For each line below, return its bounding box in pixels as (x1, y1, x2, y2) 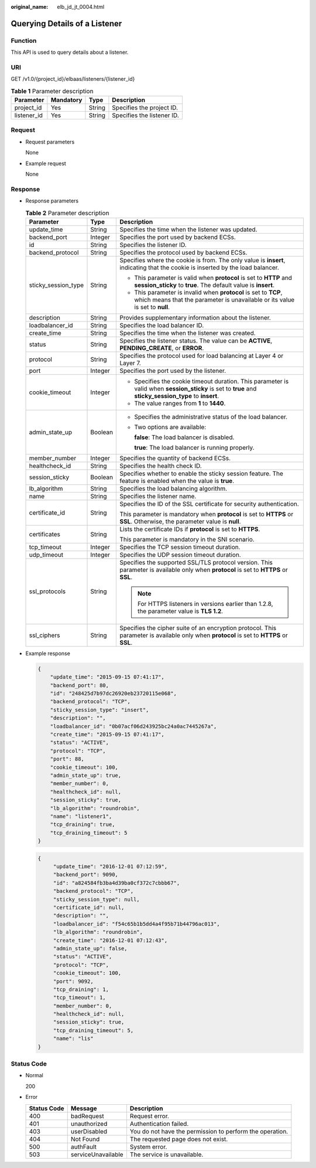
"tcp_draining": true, (50, 821, 115, 828)
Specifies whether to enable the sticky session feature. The (119, 469, 284, 477)
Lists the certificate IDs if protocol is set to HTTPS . (119, 525, 260, 533)
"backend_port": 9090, (53, 871, 118, 878)
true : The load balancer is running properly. (134, 443, 255, 451)
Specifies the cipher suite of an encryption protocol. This (119, 624, 277, 632)
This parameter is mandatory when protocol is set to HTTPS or (119, 510, 294, 518)
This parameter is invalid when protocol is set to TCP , (134, 288, 283, 296)
